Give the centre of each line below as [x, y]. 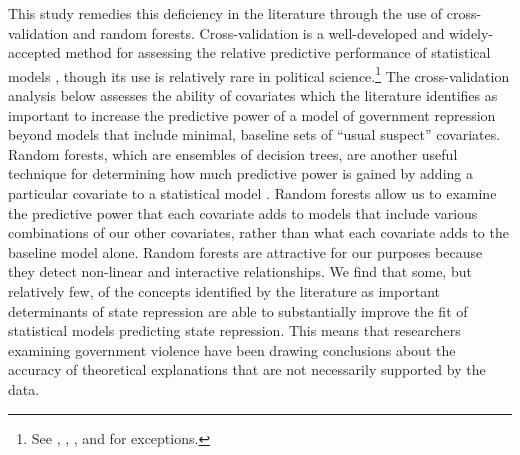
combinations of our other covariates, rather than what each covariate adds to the [258, 232]
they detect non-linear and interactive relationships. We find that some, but [240, 271]
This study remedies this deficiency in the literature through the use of [225, 13]
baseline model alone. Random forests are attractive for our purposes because [245, 251]
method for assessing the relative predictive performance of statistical [278, 52]
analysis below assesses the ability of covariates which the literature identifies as [253, 95]
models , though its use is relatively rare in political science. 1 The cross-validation [259, 74]
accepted [34, 52]
